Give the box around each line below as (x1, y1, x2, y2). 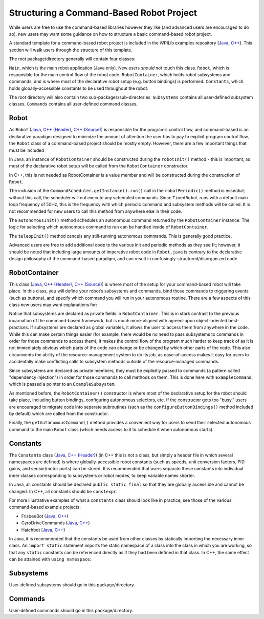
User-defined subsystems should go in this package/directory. (9, 582, 135, 588)
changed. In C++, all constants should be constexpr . (9, 488, 118, 494)
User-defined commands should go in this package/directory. (9, 607, 133, 613)
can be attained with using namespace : (9, 557, 91, 562)
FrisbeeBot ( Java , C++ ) (21, 513, 68, 519)
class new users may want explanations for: (9, 302, 97, 308)
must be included (9, 147, 44, 153)
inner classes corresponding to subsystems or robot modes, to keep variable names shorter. (9, 473, 196, 478)
